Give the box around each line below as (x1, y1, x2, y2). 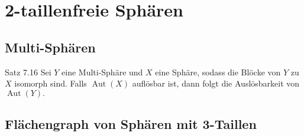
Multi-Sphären (5, 38, 96, 56)
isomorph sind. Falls (14, 77, 87, 89)
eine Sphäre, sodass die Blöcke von (155, 65, 281, 78)
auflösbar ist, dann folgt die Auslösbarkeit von (132, 77, 300, 89)
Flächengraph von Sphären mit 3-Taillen (5, 115, 257, 133)
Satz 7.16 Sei (5, 65, 51, 78)
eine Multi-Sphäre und (62, 65, 143, 78)
